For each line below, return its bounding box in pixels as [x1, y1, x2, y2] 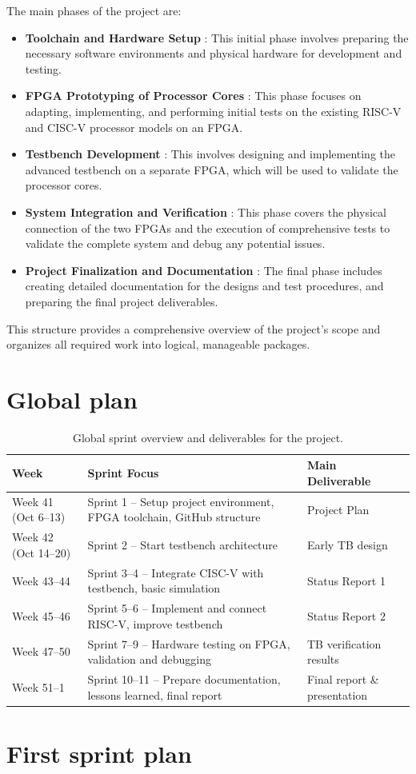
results [306, 651, 339, 668]
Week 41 [12, 493, 54, 509]
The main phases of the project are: [6, 2, 182, 18]
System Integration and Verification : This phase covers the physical [25, 203, 386, 220]
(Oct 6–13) [12, 509, 66, 525]
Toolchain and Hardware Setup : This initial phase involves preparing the [25, 29, 409, 46]
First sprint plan [6, 736, 192, 769]
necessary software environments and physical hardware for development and [25, 45, 402, 62]
